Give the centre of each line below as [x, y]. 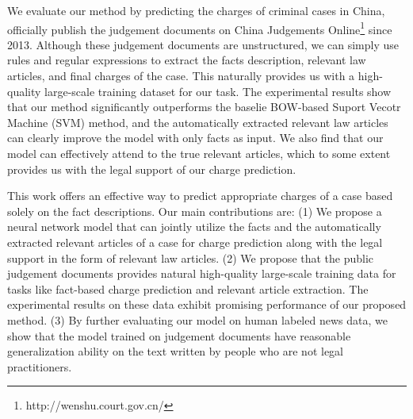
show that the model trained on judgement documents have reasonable [179, 335]
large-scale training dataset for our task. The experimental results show [218, 91]
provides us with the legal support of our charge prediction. [152, 169]
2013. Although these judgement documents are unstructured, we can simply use [203, 44]
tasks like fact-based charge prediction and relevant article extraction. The [188, 288]
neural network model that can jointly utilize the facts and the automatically [194, 227]
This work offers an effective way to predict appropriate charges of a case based [200, 196]
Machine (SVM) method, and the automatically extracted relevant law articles [198, 122]
